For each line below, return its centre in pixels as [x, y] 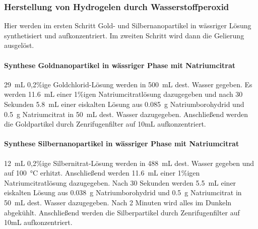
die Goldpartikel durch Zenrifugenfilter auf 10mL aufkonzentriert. [105, 124]
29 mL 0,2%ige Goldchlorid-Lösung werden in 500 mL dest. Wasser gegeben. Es [128, 84]
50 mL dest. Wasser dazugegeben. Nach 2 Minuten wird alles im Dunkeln [118, 202]
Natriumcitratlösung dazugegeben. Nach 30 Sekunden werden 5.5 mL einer [120, 182]
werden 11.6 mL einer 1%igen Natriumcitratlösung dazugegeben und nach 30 [123, 94]
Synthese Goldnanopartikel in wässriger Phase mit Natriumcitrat [120, 65]
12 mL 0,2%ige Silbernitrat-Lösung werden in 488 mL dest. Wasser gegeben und [129, 163]
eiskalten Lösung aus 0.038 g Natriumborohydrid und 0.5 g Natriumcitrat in [123, 192]
